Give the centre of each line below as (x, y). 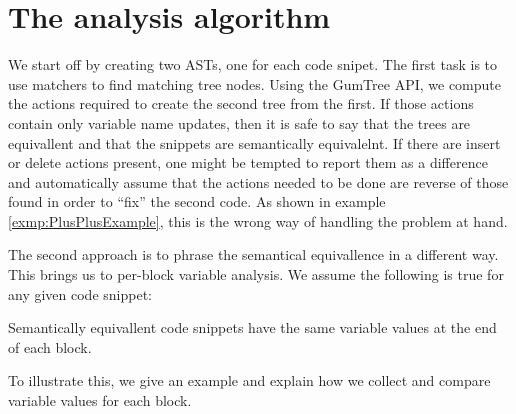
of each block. (50, 346)
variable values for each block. (100, 400)
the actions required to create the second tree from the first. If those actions (241, 103)
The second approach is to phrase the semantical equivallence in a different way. (253, 254)
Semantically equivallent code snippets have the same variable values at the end (252, 327)
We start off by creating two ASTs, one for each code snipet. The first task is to (253, 64)
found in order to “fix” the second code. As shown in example (197, 201)
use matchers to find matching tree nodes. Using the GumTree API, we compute (254, 83)
